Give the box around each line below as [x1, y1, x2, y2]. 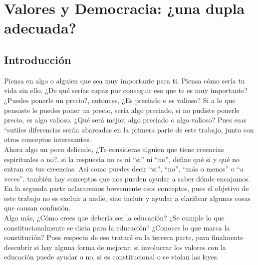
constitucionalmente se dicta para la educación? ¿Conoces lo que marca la [4, 222, 230, 232]
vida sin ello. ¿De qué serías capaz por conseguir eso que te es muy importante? [4, 85, 248, 95]
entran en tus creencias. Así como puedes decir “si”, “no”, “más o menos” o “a [4, 163, 244, 174]
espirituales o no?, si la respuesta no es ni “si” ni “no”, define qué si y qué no [4, 153, 240, 164]
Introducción [4, 51, 71, 67]
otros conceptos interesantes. [4, 134, 91, 144]
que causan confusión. [4, 202, 71, 213]
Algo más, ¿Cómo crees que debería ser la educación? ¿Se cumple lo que [4, 212, 225, 223]
